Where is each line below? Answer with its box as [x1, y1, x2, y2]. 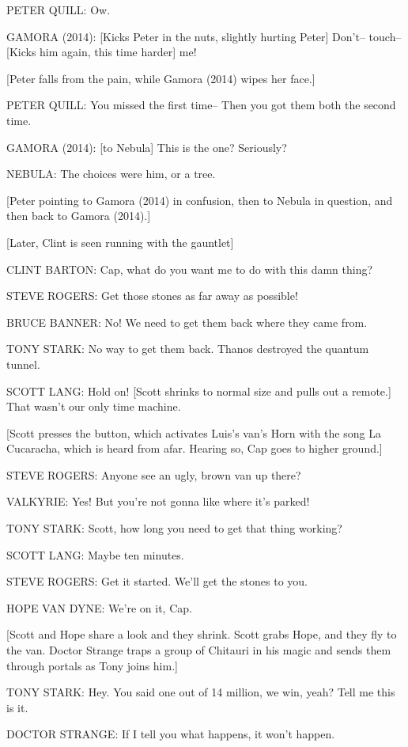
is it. [6, 699, 28, 715]
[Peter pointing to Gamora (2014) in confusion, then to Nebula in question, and [6, 191, 393, 208]
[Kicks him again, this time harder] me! [6, 44, 197, 60]
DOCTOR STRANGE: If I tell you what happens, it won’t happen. [6, 726, 335, 742]
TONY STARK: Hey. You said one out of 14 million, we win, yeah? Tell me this [6, 684, 395, 700]
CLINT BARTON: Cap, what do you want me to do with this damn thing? [6, 260, 373, 277]
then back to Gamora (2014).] [6, 207, 151, 224]
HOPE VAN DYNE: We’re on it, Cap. [6, 599, 192, 616]
